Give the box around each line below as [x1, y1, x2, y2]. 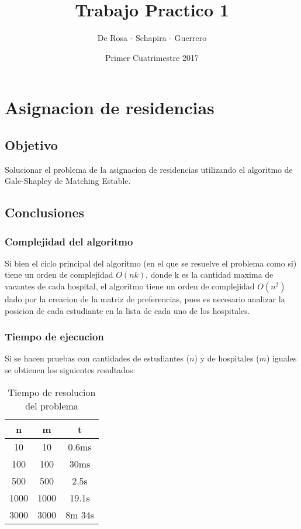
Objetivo [5, 135, 58, 153]
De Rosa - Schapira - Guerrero [97, 32, 207, 44]
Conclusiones [5, 203, 85, 221]
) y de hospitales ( [194, 352, 260, 364]
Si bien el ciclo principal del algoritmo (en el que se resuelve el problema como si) [5, 257, 297, 269]
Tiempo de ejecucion [5, 329, 104, 344]
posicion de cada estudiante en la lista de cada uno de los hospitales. [5, 304, 250, 316]
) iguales [266, 352, 297, 364]
